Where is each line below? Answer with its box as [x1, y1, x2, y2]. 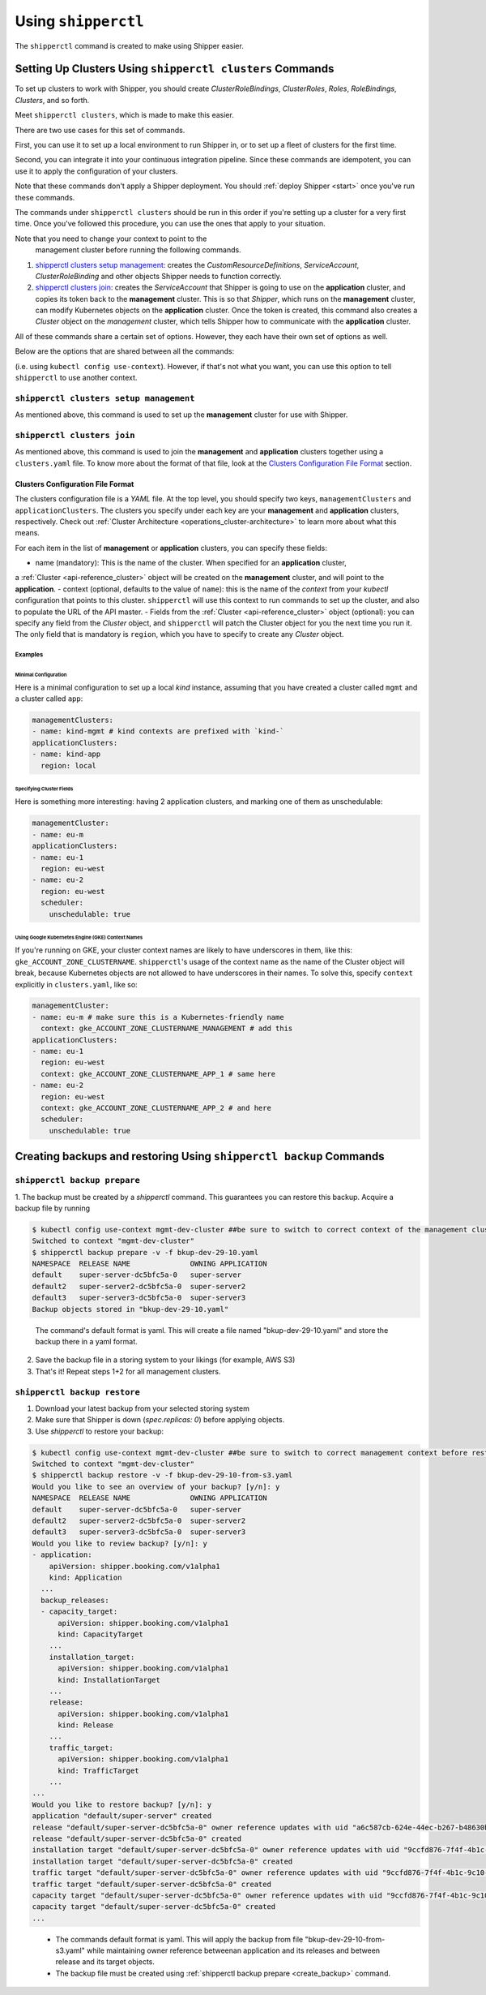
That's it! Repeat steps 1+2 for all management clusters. [35, 1366, 221, 1376]
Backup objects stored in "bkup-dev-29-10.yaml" [32, 1305, 229, 1314]
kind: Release [58, 1721, 113, 1730]
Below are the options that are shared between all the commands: [15, 346, 235, 356]
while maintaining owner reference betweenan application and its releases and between [86, 1946, 381, 1955]
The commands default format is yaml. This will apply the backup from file [55, 1934, 304, 1944]
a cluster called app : [15, 694, 83, 703]
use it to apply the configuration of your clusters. [15, 166, 178, 176]
